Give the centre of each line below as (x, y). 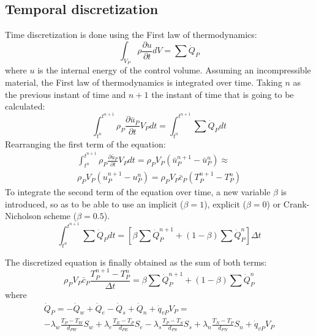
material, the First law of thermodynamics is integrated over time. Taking (144, 82)
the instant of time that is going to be (223, 94)
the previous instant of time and (66, 94)
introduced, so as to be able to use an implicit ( (94, 203)
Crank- (296, 203)
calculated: (25, 106)
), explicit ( (225, 203)
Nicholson (23, 216)
